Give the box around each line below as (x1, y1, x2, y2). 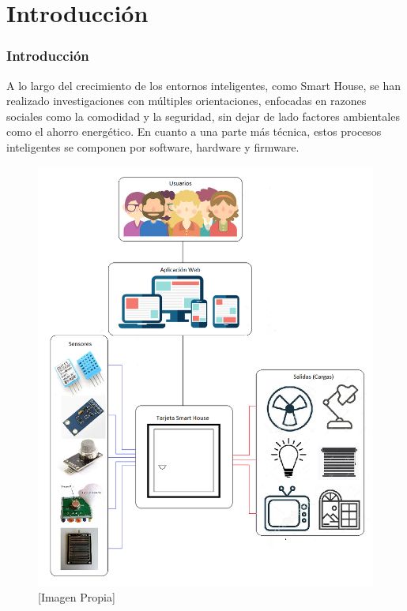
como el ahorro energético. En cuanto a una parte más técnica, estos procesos (6, 123, 382, 140)
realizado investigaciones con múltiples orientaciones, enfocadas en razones (6, 92, 367, 109)
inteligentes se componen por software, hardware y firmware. (6, 138, 300, 155)
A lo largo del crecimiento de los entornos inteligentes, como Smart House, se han (6, 77, 401, 93)
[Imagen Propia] (38, 588, 115, 605)
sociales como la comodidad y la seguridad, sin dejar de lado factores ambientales (6, 107, 400, 124)
